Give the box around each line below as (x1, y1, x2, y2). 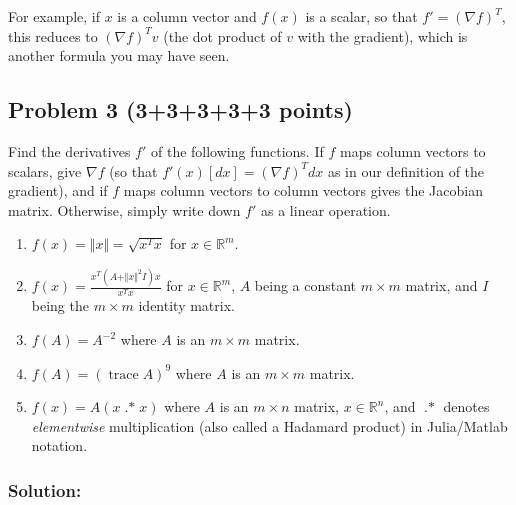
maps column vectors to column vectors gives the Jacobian (123, 180, 483, 201)
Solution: (8, 477, 82, 502)
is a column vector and (117, 6, 257, 26)
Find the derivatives (8, 140, 131, 161)
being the (31, 295, 89, 316)
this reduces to (8, 25, 98, 46)
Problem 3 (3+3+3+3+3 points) (8, 94, 353, 125)
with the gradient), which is (297, 25, 468, 46)
